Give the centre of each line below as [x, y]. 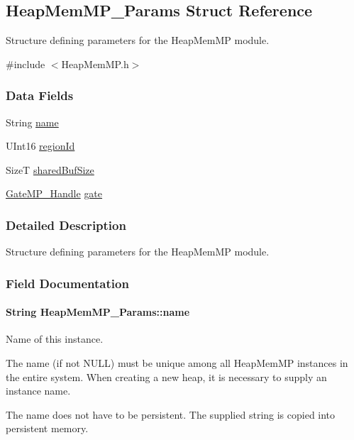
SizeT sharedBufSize [50, 169]
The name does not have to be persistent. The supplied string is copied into [171, 414]
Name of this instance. [55, 339]
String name [32, 122]
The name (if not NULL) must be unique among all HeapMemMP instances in [177, 363]
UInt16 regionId [40, 146]
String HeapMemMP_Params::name [98, 312]
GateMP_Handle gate [54, 193]
